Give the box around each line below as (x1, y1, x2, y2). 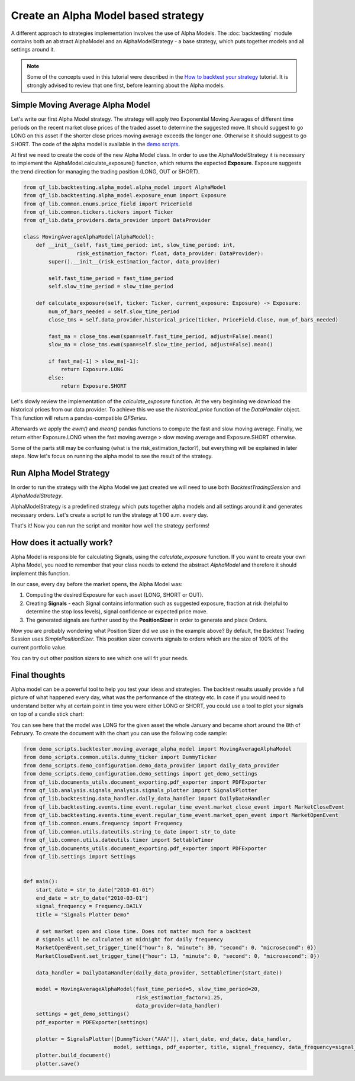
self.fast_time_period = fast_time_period (48, 275, 174, 282)
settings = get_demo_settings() (35, 1011, 130, 1018)
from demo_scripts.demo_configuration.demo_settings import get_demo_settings (23, 770, 257, 777)
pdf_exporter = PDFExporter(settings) (35, 1019, 149, 1025)
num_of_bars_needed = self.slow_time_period (48, 308, 180, 315)
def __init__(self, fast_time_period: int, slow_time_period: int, (35, 242, 236, 249)
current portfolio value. (11, 644, 67, 651)
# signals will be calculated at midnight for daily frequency (35, 936, 224, 942)
